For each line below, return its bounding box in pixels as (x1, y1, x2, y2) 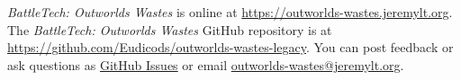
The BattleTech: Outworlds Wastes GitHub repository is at (7, 20, 332, 39)
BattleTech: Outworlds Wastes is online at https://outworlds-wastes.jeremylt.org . (7, 3, 453, 21)
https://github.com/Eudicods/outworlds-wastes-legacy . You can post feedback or (7, 38, 454, 57)
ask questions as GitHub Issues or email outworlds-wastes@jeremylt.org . (7, 55, 404, 74)
